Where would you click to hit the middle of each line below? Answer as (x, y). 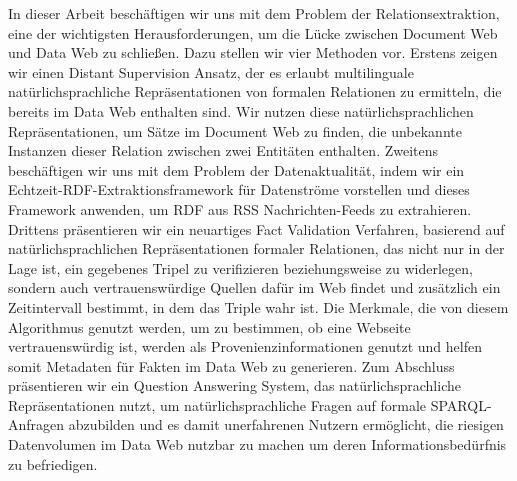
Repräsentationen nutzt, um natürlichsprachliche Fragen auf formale (217, 404)
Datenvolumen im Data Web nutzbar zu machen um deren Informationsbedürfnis (257, 444)
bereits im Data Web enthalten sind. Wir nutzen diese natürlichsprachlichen (241, 110)
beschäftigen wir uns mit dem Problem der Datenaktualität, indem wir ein (236, 169)
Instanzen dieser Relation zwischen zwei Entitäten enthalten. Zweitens (223, 150)
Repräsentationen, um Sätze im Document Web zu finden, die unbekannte (235, 130)
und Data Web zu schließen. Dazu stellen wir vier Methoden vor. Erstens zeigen (253, 52)
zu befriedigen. (53, 463)
